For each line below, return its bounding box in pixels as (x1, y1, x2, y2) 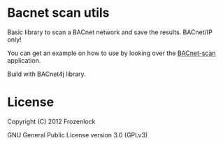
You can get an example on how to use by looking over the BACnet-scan (7, 49, 216, 57)
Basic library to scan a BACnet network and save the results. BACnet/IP (7, 28, 213, 36)
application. (7, 56, 41, 64)
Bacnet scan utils (7, 5, 110, 21)
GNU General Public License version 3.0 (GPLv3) (7, 130, 148, 139)
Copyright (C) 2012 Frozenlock (7, 117, 96, 125)
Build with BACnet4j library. (7, 70, 86, 78)
